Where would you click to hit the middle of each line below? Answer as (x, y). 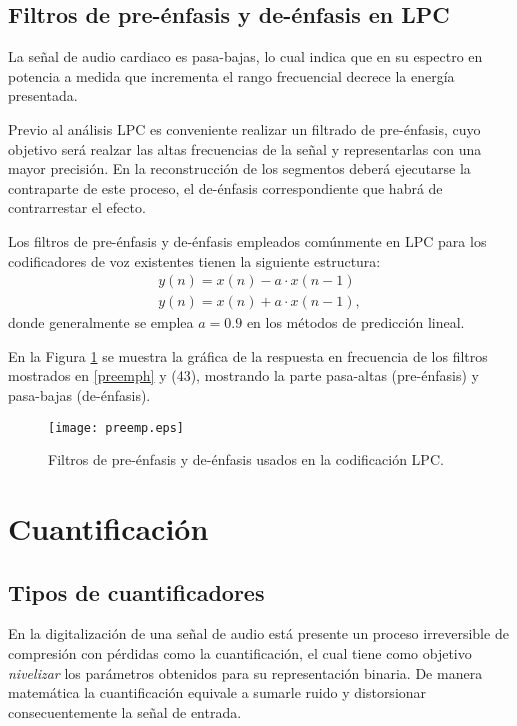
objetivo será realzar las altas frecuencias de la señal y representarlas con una (245, 148)
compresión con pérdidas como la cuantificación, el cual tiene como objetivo (240, 653)
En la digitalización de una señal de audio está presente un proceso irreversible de (258, 633)
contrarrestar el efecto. (77, 207)
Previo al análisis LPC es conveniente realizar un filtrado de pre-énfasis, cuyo (244, 128)
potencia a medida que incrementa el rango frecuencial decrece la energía (231, 75)
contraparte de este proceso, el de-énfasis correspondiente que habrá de (225, 187)
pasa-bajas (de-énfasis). (79, 394)
